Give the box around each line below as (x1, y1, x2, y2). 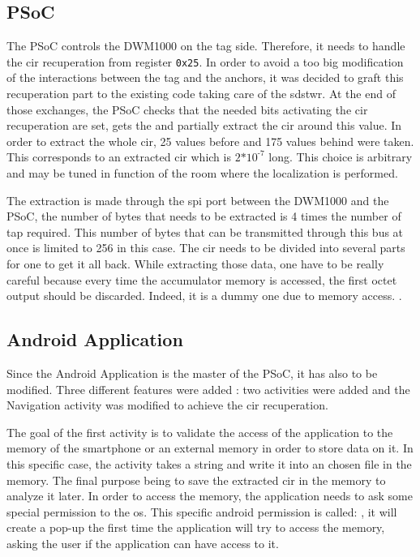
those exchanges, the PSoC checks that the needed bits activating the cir (6, 101, 368, 118)
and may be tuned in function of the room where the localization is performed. (6, 165, 398, 182)
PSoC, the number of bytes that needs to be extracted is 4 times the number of (6, 208, 401, 225)
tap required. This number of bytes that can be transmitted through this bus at (6, 223, 404, 240)
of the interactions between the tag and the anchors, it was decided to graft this (6, 69, 404, 86)
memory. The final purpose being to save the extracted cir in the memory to (6, 471, 386, 488)
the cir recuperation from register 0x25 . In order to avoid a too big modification (6, 53, 404, 70)
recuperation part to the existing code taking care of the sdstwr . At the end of (6, 85, 396, 102)
